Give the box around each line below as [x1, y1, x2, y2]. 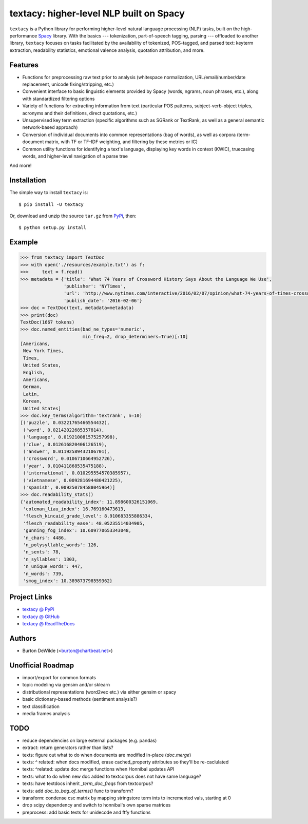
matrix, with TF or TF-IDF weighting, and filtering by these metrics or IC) [45, 139, 198, 145]
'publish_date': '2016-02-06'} [63, 298, 142, 303]
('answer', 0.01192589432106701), [23, 448, 110, 454]
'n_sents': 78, [23, 549, 62, 555]
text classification [22, 703, 60, 710]
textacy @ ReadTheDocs [22, 621, 75, 627]
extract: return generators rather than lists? [22, 744, 113, 751]
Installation [9, 176, 46, 185]
